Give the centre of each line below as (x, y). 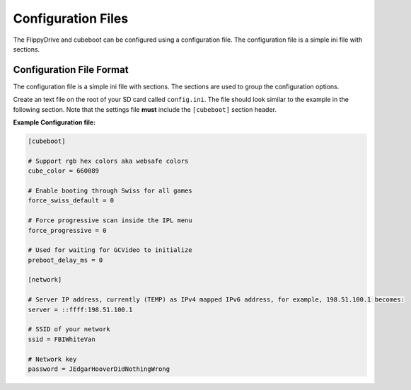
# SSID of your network (69, 329)
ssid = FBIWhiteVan (62, 339)
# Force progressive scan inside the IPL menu (110, 220)
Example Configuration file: (54, 122)
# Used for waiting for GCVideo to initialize (110, 250)
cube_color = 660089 (63, 171)
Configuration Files (71, 18)
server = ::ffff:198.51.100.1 (80, 309)
